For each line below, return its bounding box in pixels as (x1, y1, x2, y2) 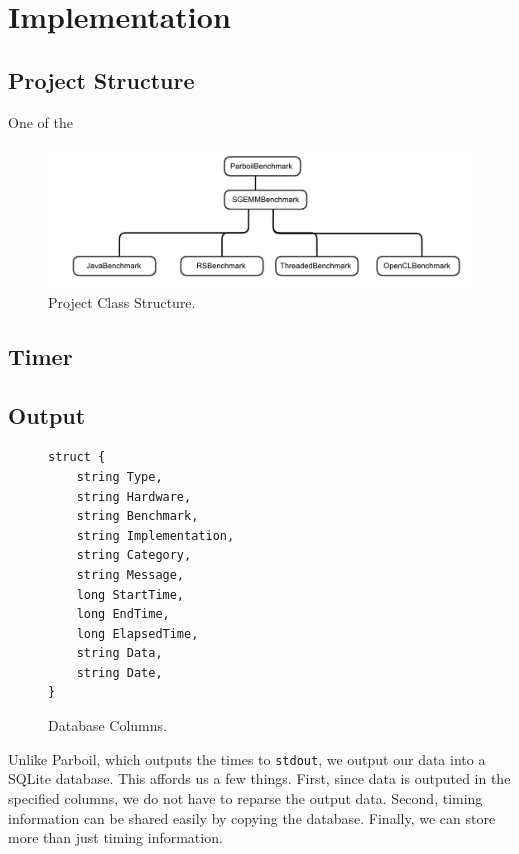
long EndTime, (76, 607, 170, 622)
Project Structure (8, 64, 195, 95)
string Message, (76, 567, 185, 582)
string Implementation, (76, 528, 235, 543)
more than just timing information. (8, 827, 223, 848)
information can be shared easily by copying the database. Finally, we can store (8, 807, 496, 828)
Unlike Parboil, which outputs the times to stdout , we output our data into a (8, 748, 486, 769)
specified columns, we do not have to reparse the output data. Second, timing (8, 787, 483, 808)
